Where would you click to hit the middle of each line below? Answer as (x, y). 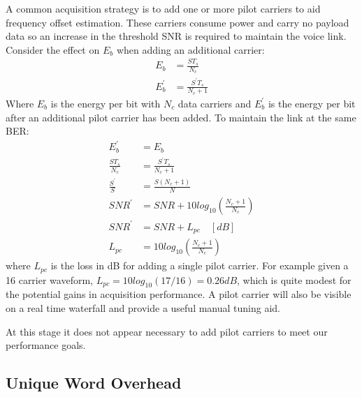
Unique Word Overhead (94, 383)
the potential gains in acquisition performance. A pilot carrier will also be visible (179, 294)
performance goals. (46, 345)
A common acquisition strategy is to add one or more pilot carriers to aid (163, 8)
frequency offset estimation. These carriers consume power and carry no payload (178, 22)
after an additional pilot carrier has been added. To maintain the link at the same (181, 117)
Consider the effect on (53, 49)
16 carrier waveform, (49, 279)
